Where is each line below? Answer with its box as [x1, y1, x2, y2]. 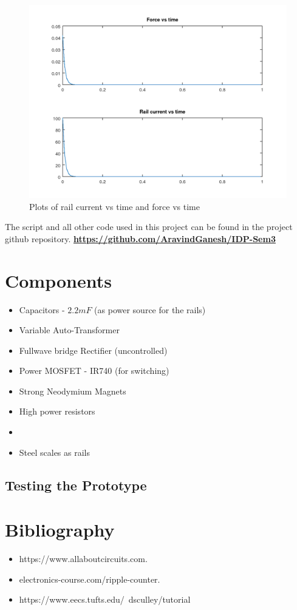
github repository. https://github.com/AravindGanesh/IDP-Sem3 [5, 232, 276, 245]
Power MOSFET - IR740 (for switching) [19, 364, 169, 377]
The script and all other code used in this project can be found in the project [5, 220, 293, 233]
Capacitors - [19, 303, 65, 316]
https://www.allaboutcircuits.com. [19, 552, 148, 565]
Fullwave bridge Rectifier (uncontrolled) [19, 344, 168, 356]
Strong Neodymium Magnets [19, 384, 126, 397]
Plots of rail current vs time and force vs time [29, 200, 200, 212]
